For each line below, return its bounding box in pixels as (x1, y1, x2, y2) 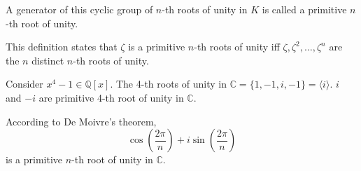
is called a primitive (262, 2, 347, 16)
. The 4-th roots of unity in (110, 76, 227, 91)
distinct (31, 53, 64, 67)
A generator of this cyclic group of (6, 2, 153, 16)
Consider (6, 76, 43, 91)
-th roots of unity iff (194, 39, 280, 54)
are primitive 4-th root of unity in (38, 90, 184, 104)
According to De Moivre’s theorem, (6, 114, 157, 128)
